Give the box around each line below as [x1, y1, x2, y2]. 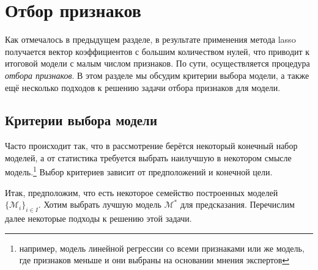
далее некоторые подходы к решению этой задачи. [5, 212, 192, 225]
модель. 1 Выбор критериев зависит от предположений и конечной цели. [5, 164, 273, 178]
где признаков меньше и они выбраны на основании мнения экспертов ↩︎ [19, 254, 290, 266]
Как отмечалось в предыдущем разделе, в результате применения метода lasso [5, 33, 296, 46]
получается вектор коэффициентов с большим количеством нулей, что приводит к [5, 45, 310, 57]
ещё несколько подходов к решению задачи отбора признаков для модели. [5, 81, 281, 93]
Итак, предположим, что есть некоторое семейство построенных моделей [5, 186, 278, 199]
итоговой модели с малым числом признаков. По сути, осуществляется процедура [5, 57, 310, 70]
